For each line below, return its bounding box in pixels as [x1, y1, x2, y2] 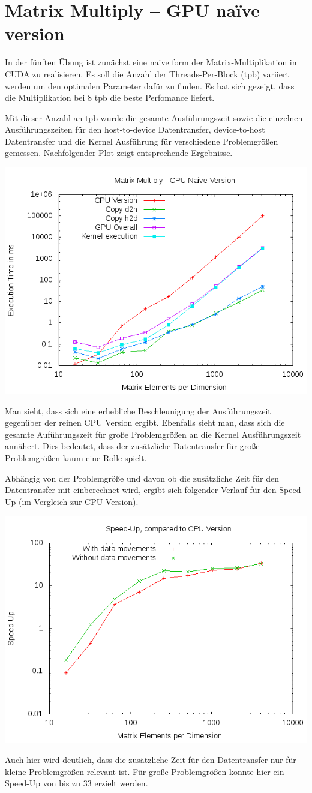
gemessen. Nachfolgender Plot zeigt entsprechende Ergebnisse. [5, 146, 233, 159]
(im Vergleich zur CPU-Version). [18, 495, 139, 507]
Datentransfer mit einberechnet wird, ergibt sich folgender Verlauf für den [5, 483, 277, 496]
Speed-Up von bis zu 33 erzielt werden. [5, 777, 148, 789]
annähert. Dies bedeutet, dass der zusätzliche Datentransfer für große [5, 440, 260, 452]
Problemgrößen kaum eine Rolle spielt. [5, 452, 147, 464]
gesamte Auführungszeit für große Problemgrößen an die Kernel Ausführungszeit [5, 428, 301, 440]
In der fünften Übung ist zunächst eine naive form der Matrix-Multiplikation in [5, 56, 297, 68]
